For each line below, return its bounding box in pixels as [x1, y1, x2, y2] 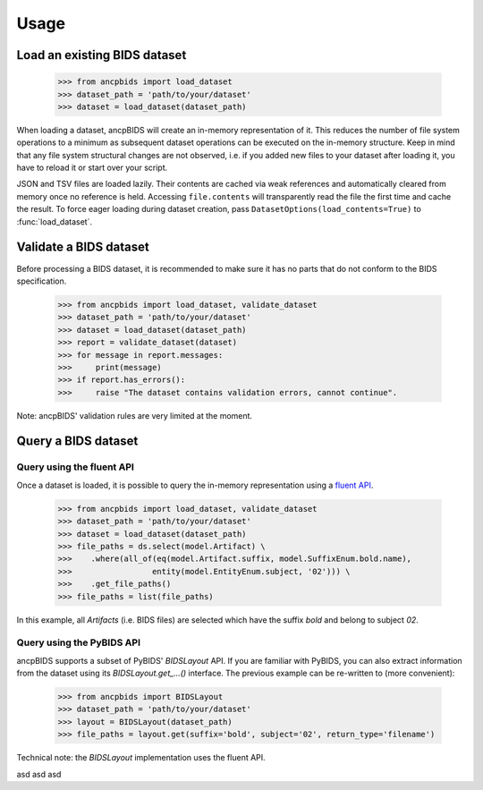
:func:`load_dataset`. [16, 216, 93, 227]
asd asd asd [16, 769, 62, 779]
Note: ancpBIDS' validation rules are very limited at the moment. [16, 410, 253, 420]
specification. [16, 276, 67, 286]
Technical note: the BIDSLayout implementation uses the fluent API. [16, 752, 266, 763]
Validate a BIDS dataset [16, 240, 149, 255]
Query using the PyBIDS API [16, 636, 141, 649]
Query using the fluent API [16, 461, 134, 473]
